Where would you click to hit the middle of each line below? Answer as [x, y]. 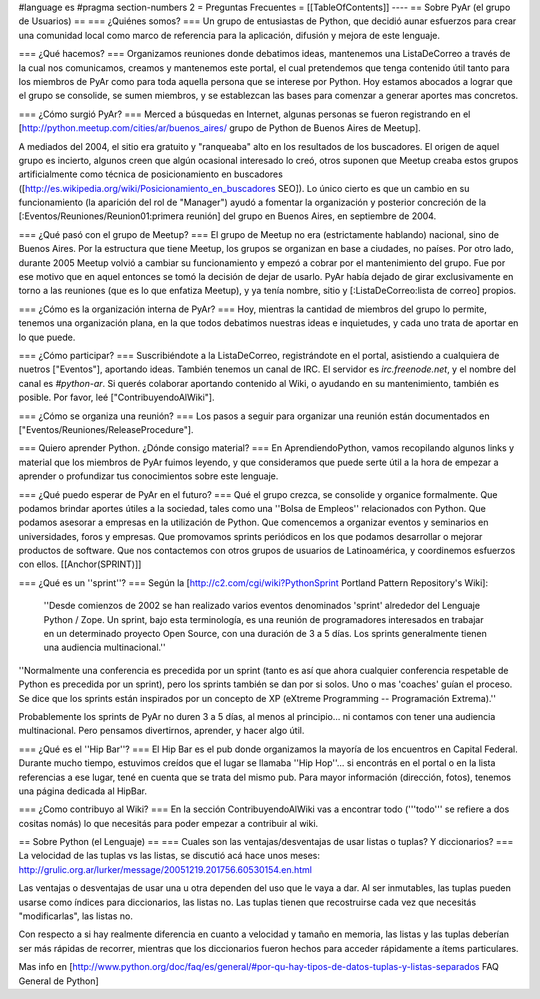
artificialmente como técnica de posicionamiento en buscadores [151, 174]
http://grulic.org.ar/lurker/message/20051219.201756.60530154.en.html [165, 869]
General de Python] [58, 981]
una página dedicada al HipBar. [83, 791]
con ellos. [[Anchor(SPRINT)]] [80, 564]
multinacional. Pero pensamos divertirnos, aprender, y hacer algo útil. [161, 731]
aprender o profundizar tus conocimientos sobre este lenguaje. [148, 476]
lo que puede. [47, 337]
